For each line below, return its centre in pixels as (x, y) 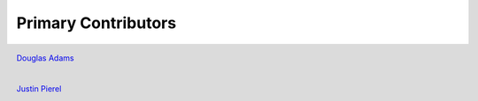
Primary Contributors (96, 23)
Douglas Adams (45, 58)
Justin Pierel (39, 89)
